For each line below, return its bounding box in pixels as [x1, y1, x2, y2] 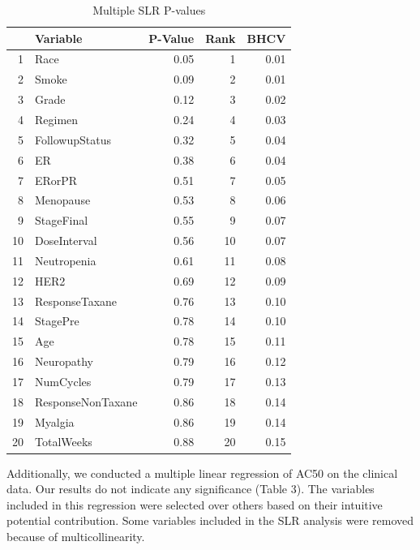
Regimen [35, 110, 79, 127]
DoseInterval [35, 232, 97, 249]
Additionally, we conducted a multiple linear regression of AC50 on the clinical [6, 464, 398, 481]
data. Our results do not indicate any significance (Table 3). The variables [6, 480, 375, 497]
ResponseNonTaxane [35, 393, 138, 410]
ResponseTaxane [35, 292, 118, 309]
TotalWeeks [35, 433, 92, 450]
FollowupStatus [35, 131, 112, 148]
